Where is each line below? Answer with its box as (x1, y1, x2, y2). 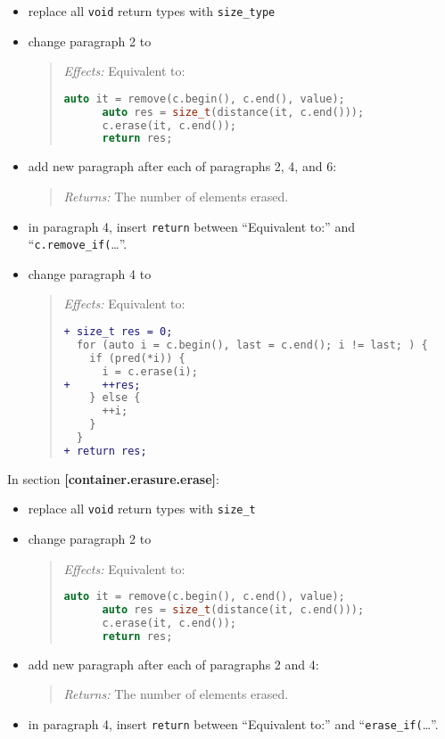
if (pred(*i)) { (89, 351, 185, 365)
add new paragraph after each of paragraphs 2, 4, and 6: (28, 157, 337, 176)
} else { (89, 391, 141, 405)
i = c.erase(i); (102, 365, 198, 378)
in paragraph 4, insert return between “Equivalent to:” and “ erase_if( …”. (28, 714, 439, 733)
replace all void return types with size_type (28, 2, 276, 20)
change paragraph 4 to (28, 264, 152, 283)
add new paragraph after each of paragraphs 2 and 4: (28, 654, 319, 673)
